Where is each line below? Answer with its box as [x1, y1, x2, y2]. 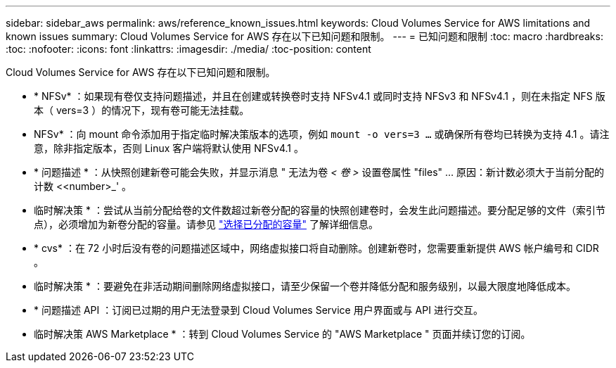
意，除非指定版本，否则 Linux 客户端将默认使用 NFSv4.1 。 [34, 142, 304, 154]
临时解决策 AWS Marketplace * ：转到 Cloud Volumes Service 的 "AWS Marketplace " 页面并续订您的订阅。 [34, 328, 531, 340]
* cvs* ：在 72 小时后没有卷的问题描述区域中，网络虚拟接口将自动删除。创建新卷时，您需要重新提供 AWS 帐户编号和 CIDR [34, 242, 599, 254]
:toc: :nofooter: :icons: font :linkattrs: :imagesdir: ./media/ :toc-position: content [6, 43, 371, 55]
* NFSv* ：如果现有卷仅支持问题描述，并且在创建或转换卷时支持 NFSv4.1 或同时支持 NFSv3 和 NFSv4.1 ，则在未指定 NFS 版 [34, 90, 605, 102]
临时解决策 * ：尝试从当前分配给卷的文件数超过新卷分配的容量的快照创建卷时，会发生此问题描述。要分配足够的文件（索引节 [34, 204, 605, 216]
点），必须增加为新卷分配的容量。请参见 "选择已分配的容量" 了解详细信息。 [34, 218, 378, 230]
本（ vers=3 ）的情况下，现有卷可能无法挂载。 [34, 104, 250, 116]
